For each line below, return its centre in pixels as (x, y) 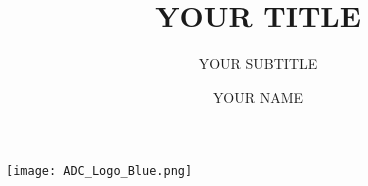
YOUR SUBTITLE (258, 63)
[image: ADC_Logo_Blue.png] (99, 171)
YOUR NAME (258, 96)
